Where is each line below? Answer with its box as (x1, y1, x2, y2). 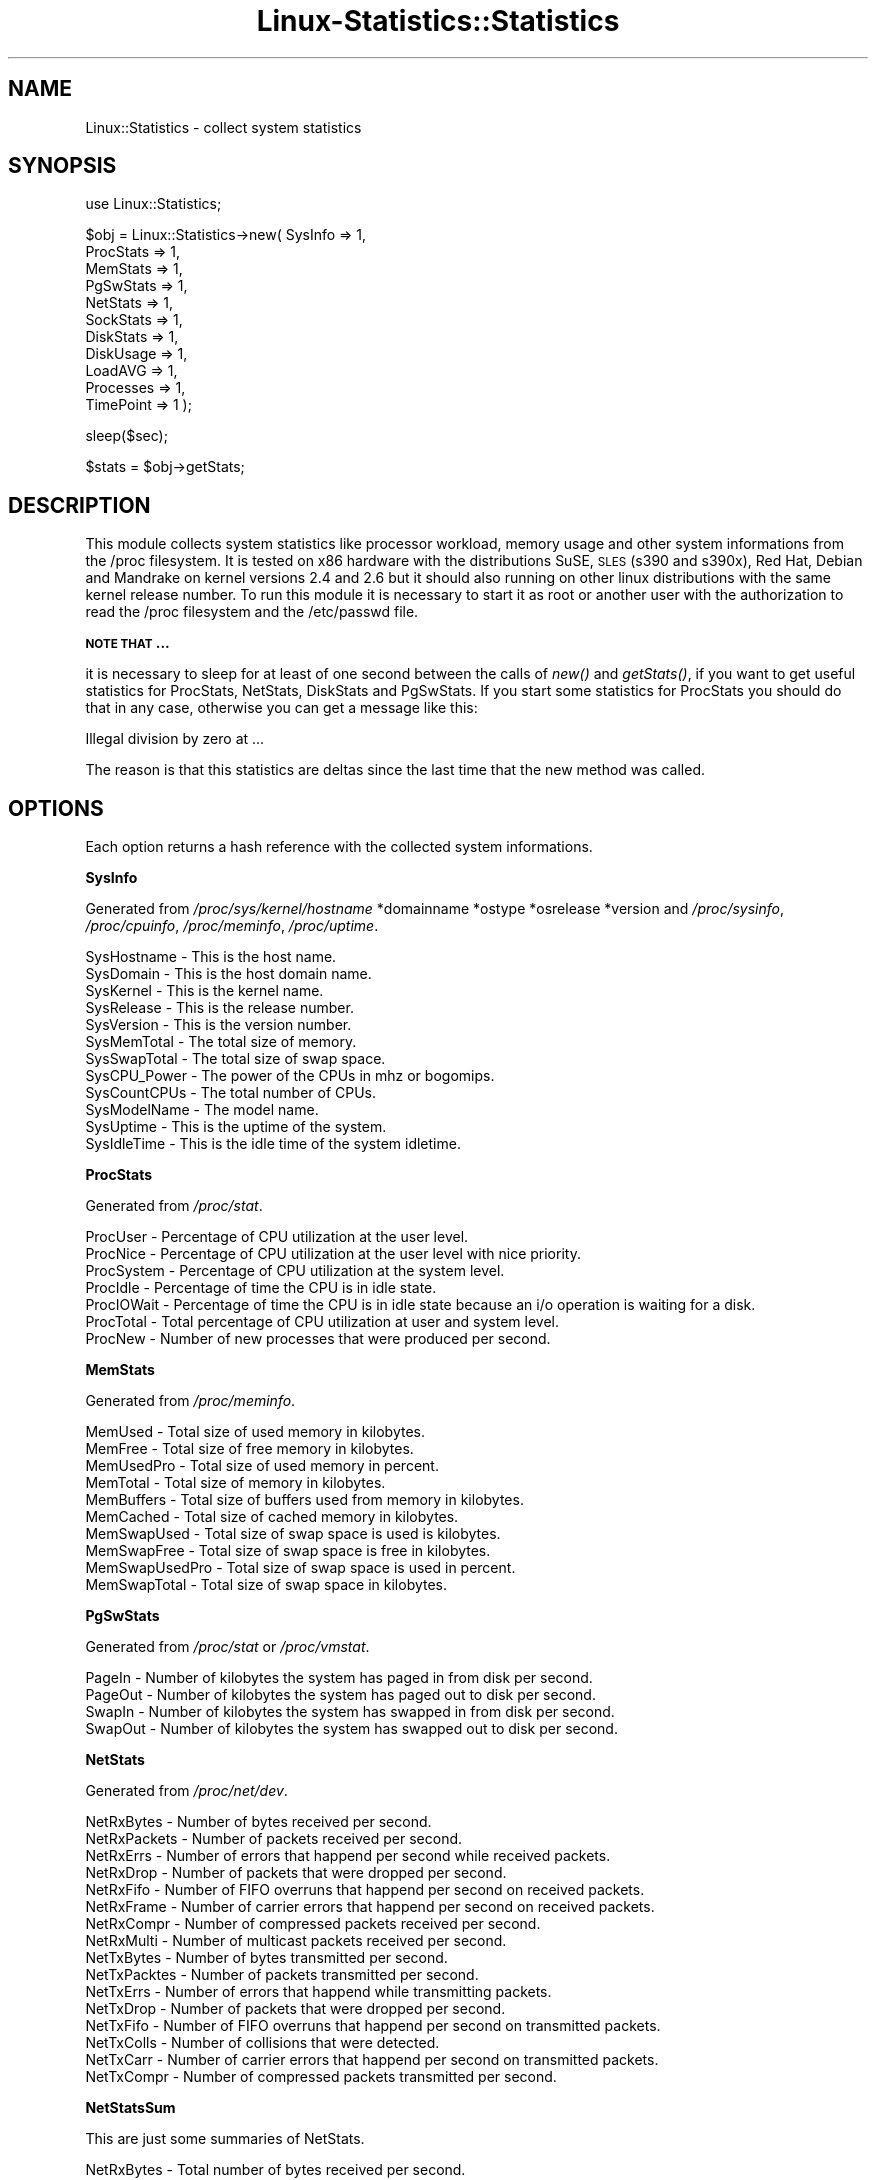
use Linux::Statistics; (85, 195, 222, 213)
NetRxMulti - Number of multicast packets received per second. (85, 1932, 507, 1950)
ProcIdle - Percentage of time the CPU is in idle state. (85, 1279, 437, 1297)
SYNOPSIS (8, 153, 117, 179)
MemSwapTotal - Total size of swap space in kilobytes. (85, 1576, 448, 1594)
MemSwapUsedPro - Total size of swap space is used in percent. (85, 1559, 516, 1577)
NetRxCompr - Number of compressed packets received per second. (85, 1915, 541, 1933)
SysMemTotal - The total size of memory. (85, 1033, 357, 1051)
